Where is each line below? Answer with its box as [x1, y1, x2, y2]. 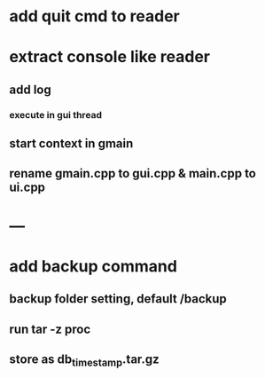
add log [9, 82, 51, 97]
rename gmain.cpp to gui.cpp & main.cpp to [9, 166, 257, 181]
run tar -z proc [9, 321, 91, 336]
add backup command [9, 256, 177, 276]
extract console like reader [9, 47, 211, 67]
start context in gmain [9, 136, 134, 152]
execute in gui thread [9, 108, 103, 121]
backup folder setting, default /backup [9, 291, 228, 307]
